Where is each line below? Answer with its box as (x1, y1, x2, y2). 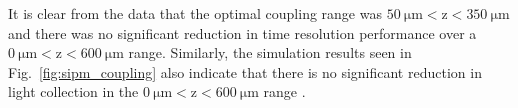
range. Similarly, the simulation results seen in (128, 42, 412, 63)
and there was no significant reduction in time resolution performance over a (8, 22, 477, 43)
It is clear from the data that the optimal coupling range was (8, 3, 382, 23)
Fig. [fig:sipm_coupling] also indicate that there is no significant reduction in (8, 61, 482, 82)
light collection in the (8, 81, 139, 102)
